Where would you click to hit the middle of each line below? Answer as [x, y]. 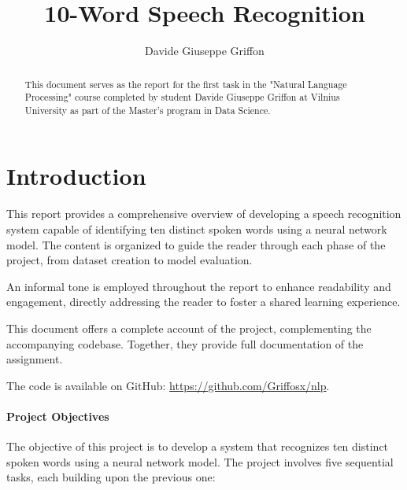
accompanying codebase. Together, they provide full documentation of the [185, 343]
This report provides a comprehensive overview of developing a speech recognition [204, 214]
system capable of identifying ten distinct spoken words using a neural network [197, 229]
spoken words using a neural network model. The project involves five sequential [200, 461]
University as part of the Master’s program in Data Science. [148, 110]
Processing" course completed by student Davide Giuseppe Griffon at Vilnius [182, 97]
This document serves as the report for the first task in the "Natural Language [186, 84]
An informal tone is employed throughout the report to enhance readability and [199, 286]
